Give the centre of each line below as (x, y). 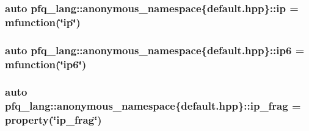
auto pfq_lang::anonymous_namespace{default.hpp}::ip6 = (155, 50)
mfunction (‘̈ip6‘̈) (46, 64)
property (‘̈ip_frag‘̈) (53, 120)
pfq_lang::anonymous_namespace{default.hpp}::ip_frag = (153, 106)
